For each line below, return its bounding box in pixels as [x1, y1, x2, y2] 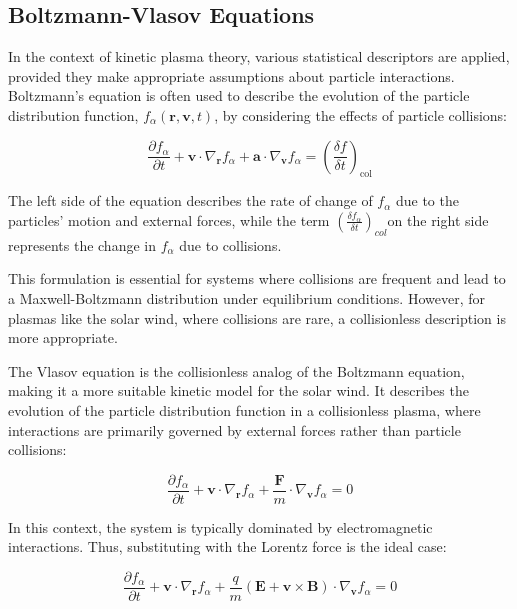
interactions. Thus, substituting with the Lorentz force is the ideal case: [8, 536, 447, 557]
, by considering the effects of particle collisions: [214, 104, 508, 125]
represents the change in [8, 234, 156, 255]
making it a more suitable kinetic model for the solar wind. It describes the [8, 380, 469, 401]
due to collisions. [179, 234, 282, 255]
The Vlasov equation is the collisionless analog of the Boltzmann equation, [8, 360, 465, 381]
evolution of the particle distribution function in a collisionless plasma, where [8, 399, 481, 420]
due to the [395, 190, 459, 211]
